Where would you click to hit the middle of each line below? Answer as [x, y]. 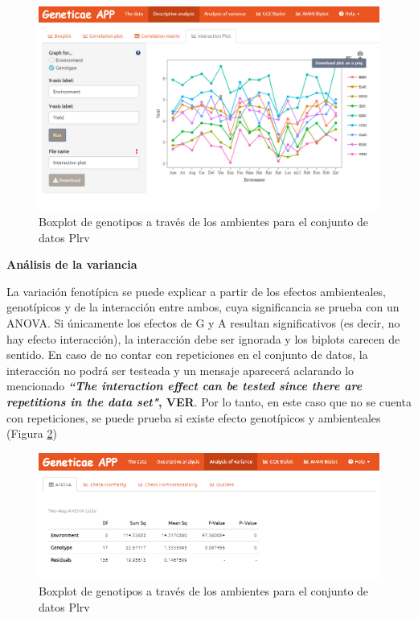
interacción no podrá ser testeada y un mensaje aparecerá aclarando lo [180, 370]
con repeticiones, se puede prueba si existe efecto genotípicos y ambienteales [194, 417]
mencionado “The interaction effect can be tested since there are [184, 386]
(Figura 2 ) [32, 433]
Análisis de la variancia [72, 264]
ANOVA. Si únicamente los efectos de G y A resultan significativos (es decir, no [203, 322]
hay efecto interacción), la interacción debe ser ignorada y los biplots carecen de [203, 338]
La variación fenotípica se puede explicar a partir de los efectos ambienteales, [196, 291]
